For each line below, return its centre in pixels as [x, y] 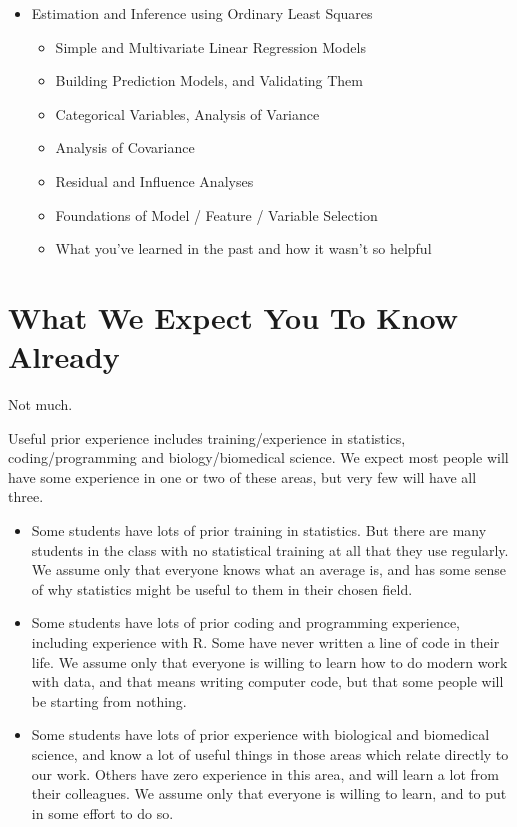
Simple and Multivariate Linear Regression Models [210, 46]
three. [26, 496]
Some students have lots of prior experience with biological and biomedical [260, 734]
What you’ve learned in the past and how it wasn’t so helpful [243, 248]
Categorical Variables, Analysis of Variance [187, 113]
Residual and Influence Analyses [154, 180]
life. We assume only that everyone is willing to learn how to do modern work [269, 661]
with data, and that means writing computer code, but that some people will [267, 681]
